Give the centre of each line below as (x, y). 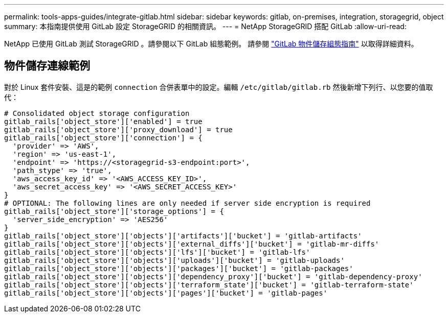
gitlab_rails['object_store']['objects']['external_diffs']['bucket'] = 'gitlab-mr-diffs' (192, 244)
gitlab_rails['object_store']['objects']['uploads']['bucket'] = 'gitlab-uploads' (174, 260)
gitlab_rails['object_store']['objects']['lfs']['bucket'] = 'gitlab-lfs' (157, 252)
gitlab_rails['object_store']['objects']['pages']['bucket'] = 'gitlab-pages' (166, 293)
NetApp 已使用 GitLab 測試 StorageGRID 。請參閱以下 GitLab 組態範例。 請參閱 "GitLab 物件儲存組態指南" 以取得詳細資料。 (211, 44)
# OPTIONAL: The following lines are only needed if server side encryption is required (187, 203)
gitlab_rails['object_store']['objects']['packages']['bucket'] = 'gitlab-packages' (179, 268)
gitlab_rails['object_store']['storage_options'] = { (114, 211)
